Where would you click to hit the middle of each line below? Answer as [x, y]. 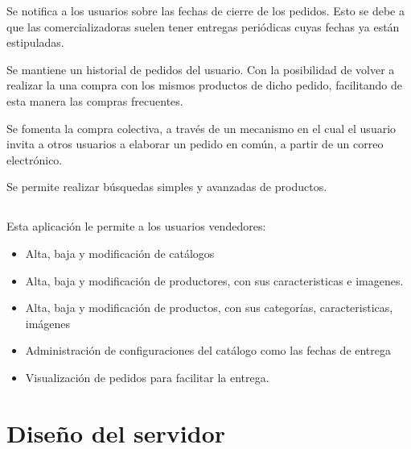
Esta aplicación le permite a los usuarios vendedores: [136, 226]
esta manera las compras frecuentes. [95, 100]
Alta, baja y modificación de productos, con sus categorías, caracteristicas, [209, 308]
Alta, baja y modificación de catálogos [120, 253]
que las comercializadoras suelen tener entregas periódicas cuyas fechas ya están [203, 26]
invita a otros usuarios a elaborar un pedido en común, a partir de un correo [195, 144]
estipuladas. [35, 42]
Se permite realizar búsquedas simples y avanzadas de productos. [167, 187]
